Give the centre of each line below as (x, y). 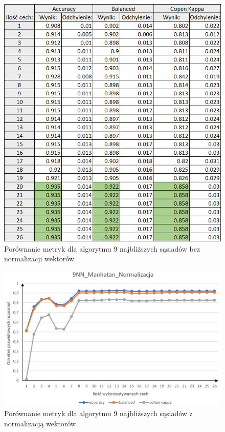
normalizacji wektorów (39, 259)
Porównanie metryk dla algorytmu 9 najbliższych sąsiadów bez (102, 248)
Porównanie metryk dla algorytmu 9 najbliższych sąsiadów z (98, 413)
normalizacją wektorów (40, 423)
